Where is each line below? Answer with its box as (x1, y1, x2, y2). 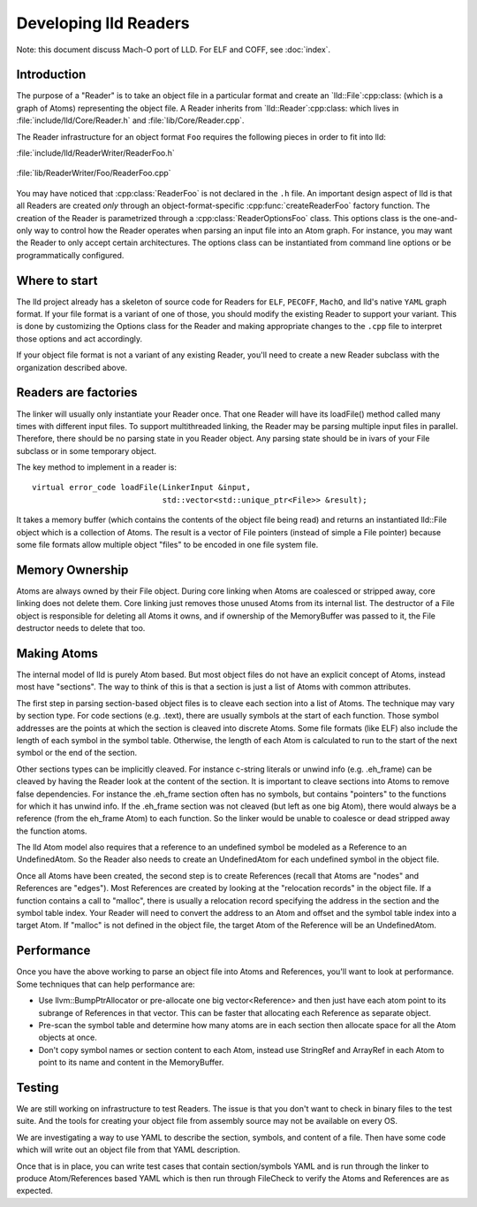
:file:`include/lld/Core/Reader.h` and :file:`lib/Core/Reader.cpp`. (16, 115, 245, 126)
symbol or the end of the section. (16, 748, 138, 758)
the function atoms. (16, 826, 87, 836)
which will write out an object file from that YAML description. (16, 1144, 240, 1155)
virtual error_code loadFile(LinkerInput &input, (32, 482, 252, 493)
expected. (16, 1186, 53, 1196)
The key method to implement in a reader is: (16, 462, 177, 473)
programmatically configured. (16, 250, 125, 260)
